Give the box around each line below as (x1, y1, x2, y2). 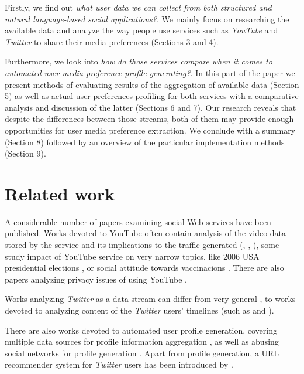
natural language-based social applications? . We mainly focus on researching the (5, 12, 289, 25)
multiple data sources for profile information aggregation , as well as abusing (5, 335, 279, 348)
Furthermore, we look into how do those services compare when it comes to (5, 55, 272, 67)
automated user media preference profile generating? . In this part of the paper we (5, 66, 295, 79)
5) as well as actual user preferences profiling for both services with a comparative (5, 90, 299, 102)
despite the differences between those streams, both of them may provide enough (5, 113, 294, 125)
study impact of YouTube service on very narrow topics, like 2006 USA (5, 250, 260, 262)
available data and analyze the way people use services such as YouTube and (5, 24, 278, 36)
